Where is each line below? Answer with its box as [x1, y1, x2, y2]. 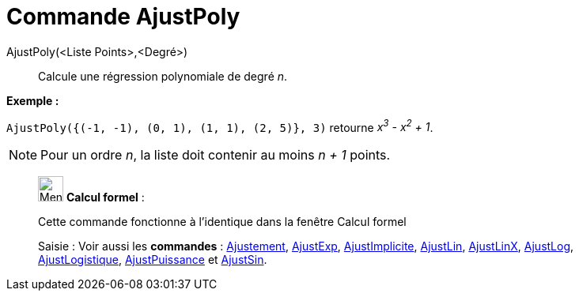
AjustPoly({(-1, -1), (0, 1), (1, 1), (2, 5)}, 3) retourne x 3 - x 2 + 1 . [6, 118, 433, 134]
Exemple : [6, 93, 59, 107]
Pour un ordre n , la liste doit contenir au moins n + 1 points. [40, 147, 391, 164]
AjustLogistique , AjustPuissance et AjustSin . [38, 253, 267, 267]
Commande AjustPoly [6, 3, 240, 30]
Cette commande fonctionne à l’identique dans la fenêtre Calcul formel [38, 215, 407, 229]
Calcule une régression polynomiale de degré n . [38, 69, 288, 83]
